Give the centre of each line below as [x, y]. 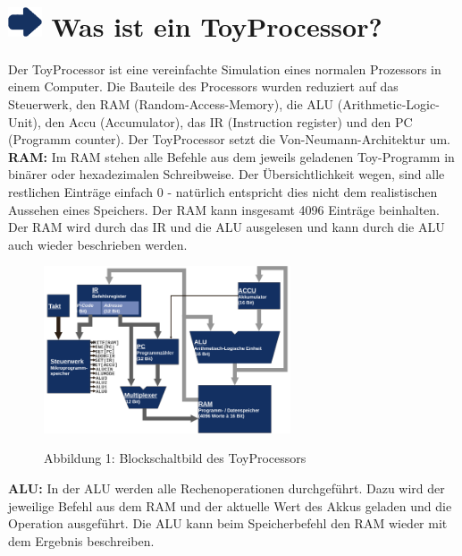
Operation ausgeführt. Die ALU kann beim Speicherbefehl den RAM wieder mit [228, 523]
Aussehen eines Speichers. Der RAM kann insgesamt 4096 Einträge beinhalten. [224, 209]
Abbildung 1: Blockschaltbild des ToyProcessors [175, 458]
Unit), [25, 121]
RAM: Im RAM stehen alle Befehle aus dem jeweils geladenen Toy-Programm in [231, 156]
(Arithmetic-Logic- [388, 103]
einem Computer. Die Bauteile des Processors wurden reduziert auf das [203, 86]
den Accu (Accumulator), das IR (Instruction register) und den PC [229, 121]
